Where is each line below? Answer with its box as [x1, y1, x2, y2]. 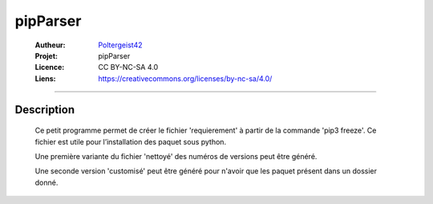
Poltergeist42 [98, 40, 143, 50]
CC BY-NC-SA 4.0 [98, 63, 159, 72]
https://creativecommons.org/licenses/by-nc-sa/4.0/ [98, 73, 273, 84]
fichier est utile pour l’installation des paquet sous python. [34, 137, 227, 146]
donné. [34, 177, 59, 187]
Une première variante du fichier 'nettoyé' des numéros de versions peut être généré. [34, 151, 318, 161]
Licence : [34, 63, 65, 72]
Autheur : [34, 40, 66, 50]
